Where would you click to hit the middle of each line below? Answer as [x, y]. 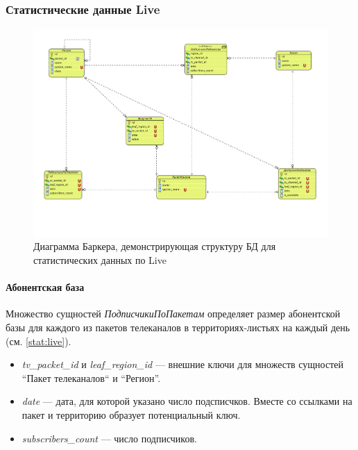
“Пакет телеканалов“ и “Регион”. [91, 377]
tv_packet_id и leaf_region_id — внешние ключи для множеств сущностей [182, 364]
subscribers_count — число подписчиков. [109, 438]
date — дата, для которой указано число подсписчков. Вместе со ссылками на [187, 401]
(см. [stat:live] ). [39, 341]
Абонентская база [45, 287]
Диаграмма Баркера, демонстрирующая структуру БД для [155, 246]
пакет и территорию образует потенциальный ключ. [131, 415]
